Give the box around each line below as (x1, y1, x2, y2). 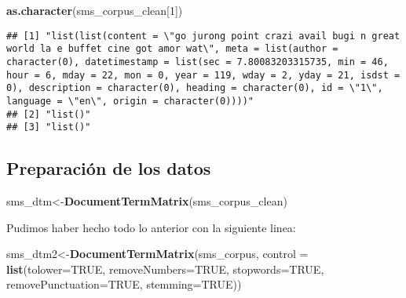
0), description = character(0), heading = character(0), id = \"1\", (6, 82, 383, 94)
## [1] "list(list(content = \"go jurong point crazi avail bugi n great (6, 30, 401, 42)
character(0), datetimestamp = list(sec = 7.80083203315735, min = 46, (6, 56, 389, 67)
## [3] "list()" (6, 122, 91, 133)
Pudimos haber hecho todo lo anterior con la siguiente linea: (6, 219, 296, 235)
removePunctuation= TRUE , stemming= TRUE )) (6, 276, 242, 293)
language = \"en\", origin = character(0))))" (6, 95, 254, 107)
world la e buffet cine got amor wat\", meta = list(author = (6, 43, 338, 55)
